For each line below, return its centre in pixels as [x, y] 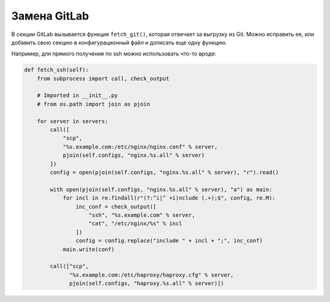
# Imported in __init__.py [78, 95]
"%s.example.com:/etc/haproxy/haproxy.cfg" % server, [152, 275]
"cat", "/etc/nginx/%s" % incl [136, 224]
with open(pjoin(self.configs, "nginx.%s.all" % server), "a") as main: [161, 189]
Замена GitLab [50, 16]
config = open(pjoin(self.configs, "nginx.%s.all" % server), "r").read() [164, 172]
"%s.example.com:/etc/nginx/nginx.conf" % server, [140, 147]
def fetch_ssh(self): [57, 70]
